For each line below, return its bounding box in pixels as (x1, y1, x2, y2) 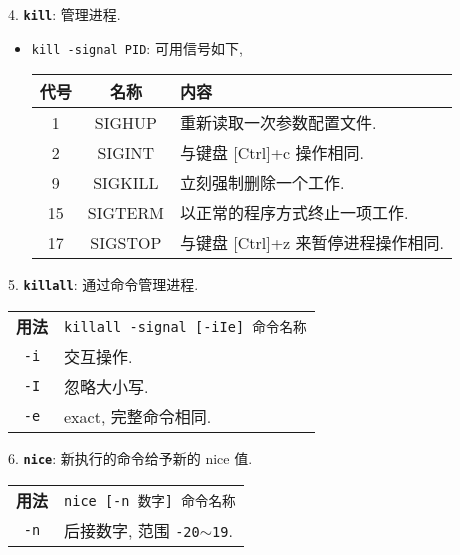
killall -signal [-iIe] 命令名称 (64, 318, 307, 335)
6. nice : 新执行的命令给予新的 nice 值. (8, 447, 253, 468)
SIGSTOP (90, 230, 162, 254)
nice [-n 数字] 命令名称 (64, 492, 236, 509)
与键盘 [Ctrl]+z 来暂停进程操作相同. (179, 231, 445, 255)
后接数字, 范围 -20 (64, 518, 200, 542)
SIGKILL (93, 170, 159, 194)
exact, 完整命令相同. (64, 404, 212, 428)
